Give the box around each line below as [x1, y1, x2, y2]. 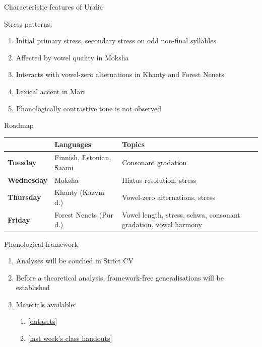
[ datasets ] [28, 316, 57, 326]
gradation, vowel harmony [122, 219, 202, 230]
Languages [54, 139, 92, 150]
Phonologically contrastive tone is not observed [16, 103, 162, 113]
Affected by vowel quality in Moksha [16, 52, 129, 62]
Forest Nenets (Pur [54, 209, 114, 220]
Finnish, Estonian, [54, 152, 111, 163]
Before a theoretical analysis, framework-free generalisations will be [16, 272, 224, 283]
